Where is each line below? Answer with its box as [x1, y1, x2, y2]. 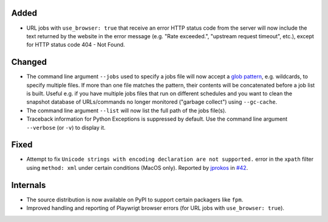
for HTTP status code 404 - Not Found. [26, 41, 125, 49]
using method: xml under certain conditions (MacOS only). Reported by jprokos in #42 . [26, 164, 248, 171]
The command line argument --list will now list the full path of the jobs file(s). [26, 107, 227, 114]
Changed [11, 57, 47, 67]
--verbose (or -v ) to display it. [26, 124, 106, 131]
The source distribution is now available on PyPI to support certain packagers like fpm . [26, 196, 244, 203]
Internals [11, 180, 46, 190]
